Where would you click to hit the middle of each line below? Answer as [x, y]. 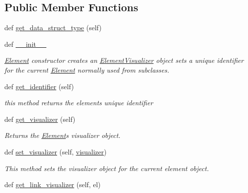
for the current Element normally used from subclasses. [87, 69]
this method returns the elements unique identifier [79, 103]
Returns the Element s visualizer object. [62, 135]
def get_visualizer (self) [40, 119]
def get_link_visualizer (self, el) [52, 184]
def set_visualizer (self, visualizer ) [56, 151]
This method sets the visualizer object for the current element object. [107, 168]
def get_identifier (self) [39, 86]
